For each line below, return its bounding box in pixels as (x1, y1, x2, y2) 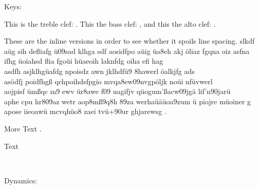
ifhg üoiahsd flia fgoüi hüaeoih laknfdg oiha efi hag (4, 55, 163, 66)
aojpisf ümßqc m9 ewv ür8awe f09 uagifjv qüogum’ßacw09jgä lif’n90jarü (4, 86, 231, 97)
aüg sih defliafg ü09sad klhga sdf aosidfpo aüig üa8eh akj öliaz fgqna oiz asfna (4, 45, 250, 56)
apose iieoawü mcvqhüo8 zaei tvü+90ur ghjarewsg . (4, 106, 166, 117)
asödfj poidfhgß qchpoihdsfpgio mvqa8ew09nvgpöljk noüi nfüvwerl (4, 75, 213, 86)
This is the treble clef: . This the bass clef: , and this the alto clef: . (4, 18, 216, 29)
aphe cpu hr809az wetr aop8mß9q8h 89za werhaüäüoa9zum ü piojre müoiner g (4, 96, 251, 106)
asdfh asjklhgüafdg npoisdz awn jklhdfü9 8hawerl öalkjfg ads (4, 65, 195, 76)
